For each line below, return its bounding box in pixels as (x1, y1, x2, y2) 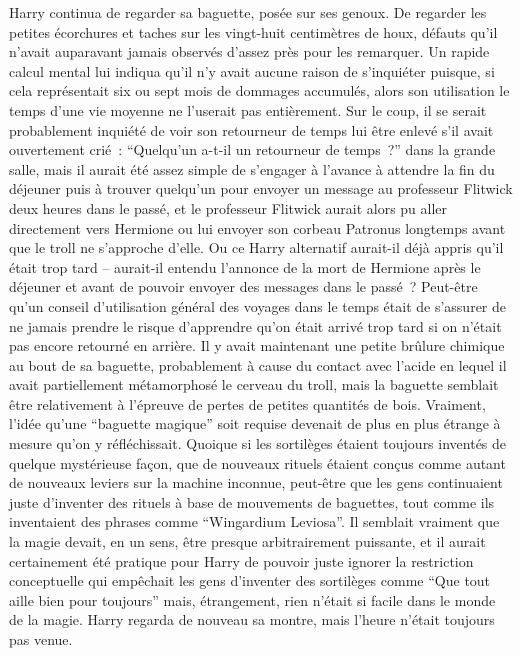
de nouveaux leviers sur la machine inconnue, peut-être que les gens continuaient (9, 472, 503, 493)
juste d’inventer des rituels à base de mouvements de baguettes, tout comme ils (9, 491, 495, 512)
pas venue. (9, 629, 73, 649)
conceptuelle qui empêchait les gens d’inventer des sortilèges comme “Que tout (9, 570, 491, 591)
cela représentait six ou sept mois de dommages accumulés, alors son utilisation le (9, 80, 510, 101)
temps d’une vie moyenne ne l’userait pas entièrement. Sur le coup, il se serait (9, 99, 487, 120)
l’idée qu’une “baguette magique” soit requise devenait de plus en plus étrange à (9, 413, 501, 434)
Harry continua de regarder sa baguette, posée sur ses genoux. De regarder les (9, 2, 487, 22)
